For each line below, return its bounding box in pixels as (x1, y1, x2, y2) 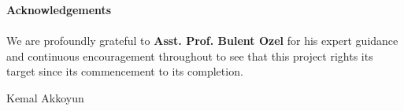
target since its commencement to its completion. (6, 63, 243, 80)
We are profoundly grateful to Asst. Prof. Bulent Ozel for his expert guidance (6, 32, 398, 49)
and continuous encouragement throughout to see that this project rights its (6, 47, 373, 64)
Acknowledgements (6, 2, 112, 17)
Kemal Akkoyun (6, 89, 84, 105)
